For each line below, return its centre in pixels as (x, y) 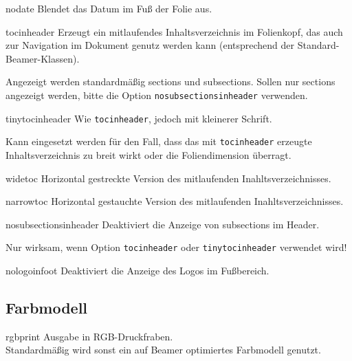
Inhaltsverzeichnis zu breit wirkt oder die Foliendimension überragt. (148, 154)
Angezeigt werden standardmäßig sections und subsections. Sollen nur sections (170, 81)
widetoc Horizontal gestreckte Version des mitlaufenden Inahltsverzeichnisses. (168, 178)
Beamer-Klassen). (43, 58)
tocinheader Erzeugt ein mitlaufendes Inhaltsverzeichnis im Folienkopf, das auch (174, 31)
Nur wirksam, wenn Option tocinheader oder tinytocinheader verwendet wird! (176, 247)
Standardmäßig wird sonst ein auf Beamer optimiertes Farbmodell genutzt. (163, 350)
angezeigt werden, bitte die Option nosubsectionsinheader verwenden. (157, 95)
